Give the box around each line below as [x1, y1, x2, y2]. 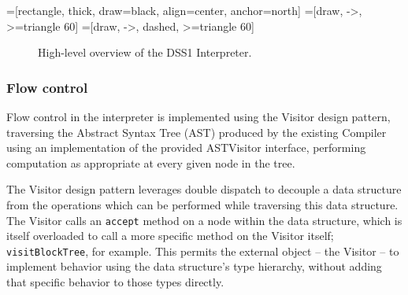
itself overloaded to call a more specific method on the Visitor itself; [6, 227, 334, 244]
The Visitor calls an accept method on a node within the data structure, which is [6, 212, 402, 228]
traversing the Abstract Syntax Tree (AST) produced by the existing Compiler [6, 124, 387, 140]
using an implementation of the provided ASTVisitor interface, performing [6, 139, 366, 156]
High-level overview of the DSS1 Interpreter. [38, 44, 252, 61]
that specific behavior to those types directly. [6, 274, 224, 290]
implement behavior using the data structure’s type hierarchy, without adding [6, 258, 382, 275]
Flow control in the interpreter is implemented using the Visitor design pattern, [6, 109, 391, 124]
